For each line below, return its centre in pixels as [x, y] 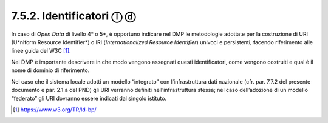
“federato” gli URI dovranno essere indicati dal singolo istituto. [89, 98]
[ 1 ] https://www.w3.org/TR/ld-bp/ [55, 110]
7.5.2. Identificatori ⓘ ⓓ [73, 16]
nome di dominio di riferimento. [50, 70]
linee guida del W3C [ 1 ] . [41, 51]
